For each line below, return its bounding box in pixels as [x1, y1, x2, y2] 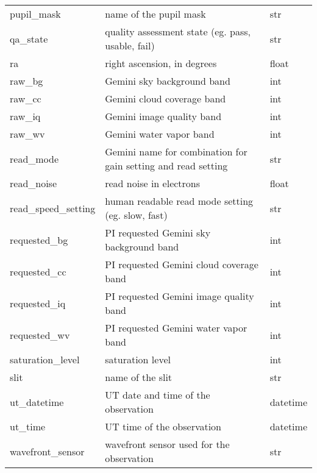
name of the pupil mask [105, 7, 206, 21]
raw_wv [10, 127, 45, 141]
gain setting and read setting [105, 158, 228, 172]
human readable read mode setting [105, 194, 254, 208]
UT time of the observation [105, 419, 222, 433]
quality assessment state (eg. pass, [105, 24, 251, 38]
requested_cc [10, 264, 66, 279]
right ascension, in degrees [105, 56, 217, 70]
